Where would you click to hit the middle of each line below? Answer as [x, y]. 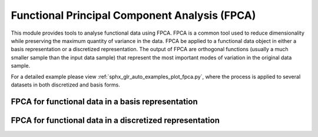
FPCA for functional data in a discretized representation [115, 120]
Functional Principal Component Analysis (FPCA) [133, 15]
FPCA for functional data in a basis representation [105, 101]
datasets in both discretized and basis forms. [66, 85]
